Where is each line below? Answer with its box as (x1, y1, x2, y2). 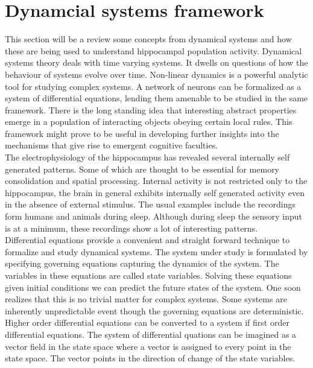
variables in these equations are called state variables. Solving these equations (5, 269, 292, 281)
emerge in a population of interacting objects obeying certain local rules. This (5, 115, 292, 128)
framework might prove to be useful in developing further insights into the (5, 127, 279, 139)
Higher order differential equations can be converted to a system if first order (5, 316, 289, 329)
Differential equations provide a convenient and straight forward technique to (5, 233, 290, 246)
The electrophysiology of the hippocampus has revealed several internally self (5, 151, 290, 163)
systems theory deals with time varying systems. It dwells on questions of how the (5, 56, 308, 69)
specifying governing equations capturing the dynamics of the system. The (5, 257, 279, 270)
